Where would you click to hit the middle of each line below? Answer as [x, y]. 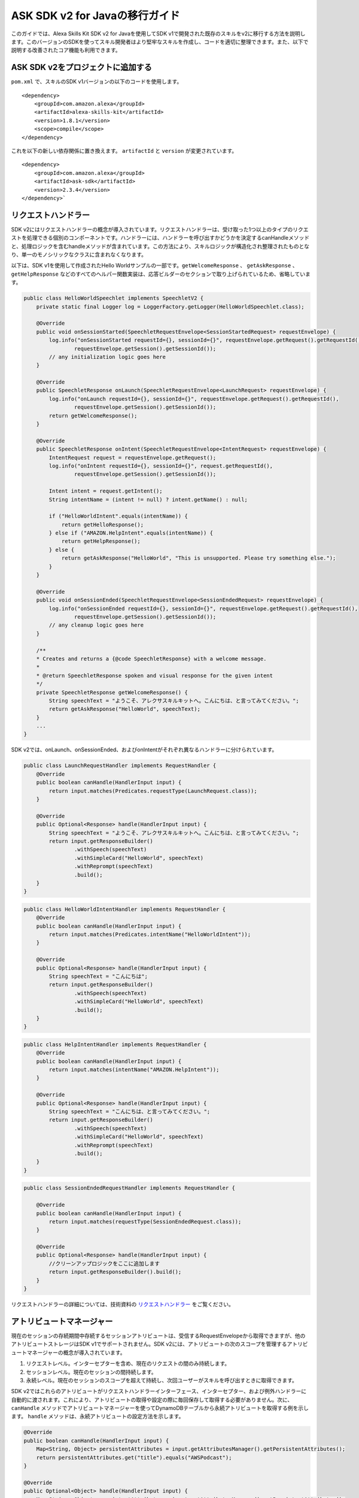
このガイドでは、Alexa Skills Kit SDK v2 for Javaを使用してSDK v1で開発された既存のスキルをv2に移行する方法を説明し [158, 34]
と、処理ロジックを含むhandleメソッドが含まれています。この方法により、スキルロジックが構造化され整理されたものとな [160, 246]
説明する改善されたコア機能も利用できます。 [66, 50]
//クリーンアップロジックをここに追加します [104, 1263]
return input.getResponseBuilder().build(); [115, 1272]
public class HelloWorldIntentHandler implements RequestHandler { [125, 909]
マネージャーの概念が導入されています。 [76, 1352]
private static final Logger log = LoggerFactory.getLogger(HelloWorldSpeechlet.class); [170, 306]
